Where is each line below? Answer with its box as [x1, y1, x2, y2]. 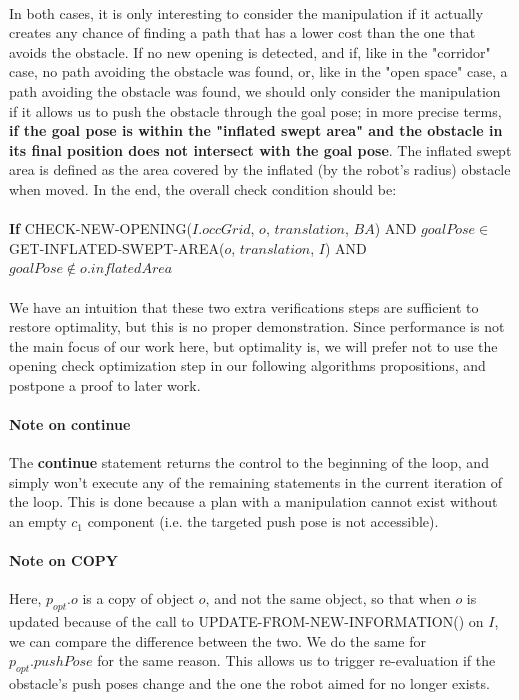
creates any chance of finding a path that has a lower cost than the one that [9, 22, 476, 43]
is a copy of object [82, 588, 195, 609]
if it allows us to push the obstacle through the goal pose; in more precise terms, [9, 100, 502, 121]
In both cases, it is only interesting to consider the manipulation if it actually [9, 2, 484, 23]
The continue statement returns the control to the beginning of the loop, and [9, 452, 489, 473]
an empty [9, 511, 67, 532]
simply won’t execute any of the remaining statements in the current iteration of [9, 471, 503, 492]
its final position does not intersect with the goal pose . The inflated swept [9, 139, 512, 160]
